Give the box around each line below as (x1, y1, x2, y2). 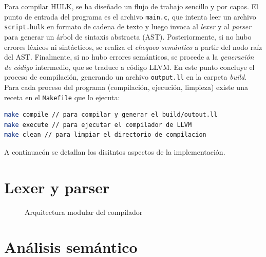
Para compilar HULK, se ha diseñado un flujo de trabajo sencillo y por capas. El (4, 1, 258, 11)
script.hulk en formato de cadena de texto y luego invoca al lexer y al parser (4, 21, 252, 32)
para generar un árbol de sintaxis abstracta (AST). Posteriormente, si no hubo (4, 31, 252, 42)
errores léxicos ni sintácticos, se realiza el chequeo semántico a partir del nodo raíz (4, 41, 262, 52)
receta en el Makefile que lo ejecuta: (4, 91, 120, 102)
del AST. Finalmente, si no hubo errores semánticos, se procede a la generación (4, 51, 254, 62)
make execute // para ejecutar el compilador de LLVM (4, 121, 192, 128)
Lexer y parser (4, 176, 110, 197)
